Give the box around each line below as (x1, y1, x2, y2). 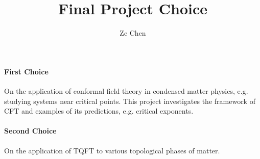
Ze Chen (120, 28, 146, 38)
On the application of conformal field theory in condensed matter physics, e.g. (4, 85, 248, 96)
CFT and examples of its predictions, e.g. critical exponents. (4, 105, 194, 116)
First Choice (4, 66, 49, 76)
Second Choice (4, 125, 57, 136)
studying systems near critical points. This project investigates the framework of (4, 95, 255, 106)
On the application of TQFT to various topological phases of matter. (4, 145, 220, 155)
